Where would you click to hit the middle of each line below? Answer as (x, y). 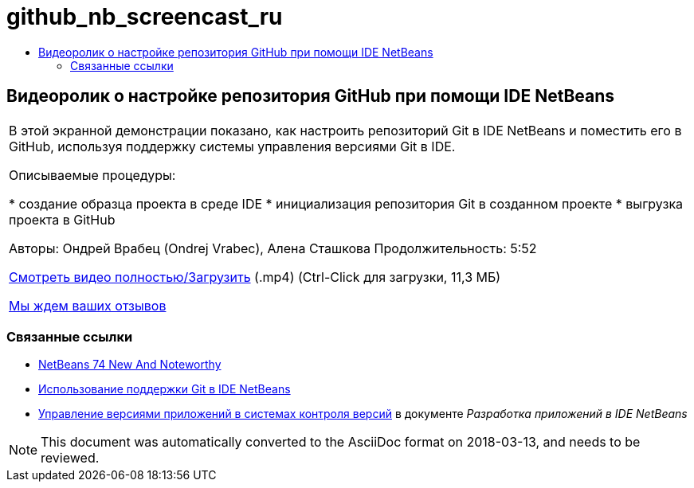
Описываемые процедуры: (92, 175)
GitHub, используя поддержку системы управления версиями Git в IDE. (232, 146)
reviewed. (70, 458)
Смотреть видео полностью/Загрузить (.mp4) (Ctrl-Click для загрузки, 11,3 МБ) (255, 277)
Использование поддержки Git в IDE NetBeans (165, 389)
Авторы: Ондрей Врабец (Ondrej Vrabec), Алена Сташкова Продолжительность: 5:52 (273, 248)
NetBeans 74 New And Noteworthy (130, 365)
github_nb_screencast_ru (145, 17)
